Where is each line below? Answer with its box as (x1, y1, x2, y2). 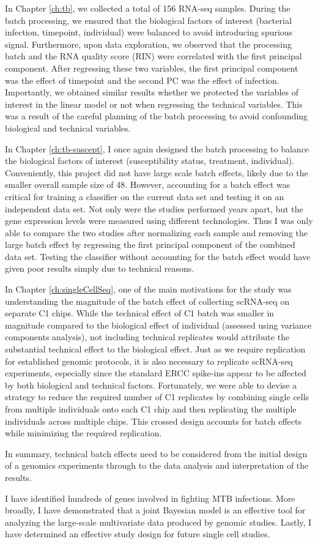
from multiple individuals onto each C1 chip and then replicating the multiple (5, 403, 297, 415)
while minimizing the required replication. (5, 427, 162, 439)
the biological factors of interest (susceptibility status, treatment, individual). (5, 154, 295, 167)
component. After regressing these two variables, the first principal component (5, 61, 298, 74)
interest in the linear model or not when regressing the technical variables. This (5, 97, 303, 110)
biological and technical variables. (5, 121, 131, 134)
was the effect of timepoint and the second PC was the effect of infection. (5, 73, 279, 86)
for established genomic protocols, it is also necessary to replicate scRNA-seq (5, 354, 293, 367)
